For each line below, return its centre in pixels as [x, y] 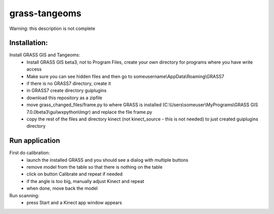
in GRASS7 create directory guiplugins [66, 90]
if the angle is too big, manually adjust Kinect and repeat [85, 181]
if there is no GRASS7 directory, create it [69, 83]
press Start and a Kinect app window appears [74, 203]
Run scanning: [24, 195]
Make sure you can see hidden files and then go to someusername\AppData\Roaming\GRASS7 [125, 76]
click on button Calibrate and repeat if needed [75, 174]
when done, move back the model [62, 189]
